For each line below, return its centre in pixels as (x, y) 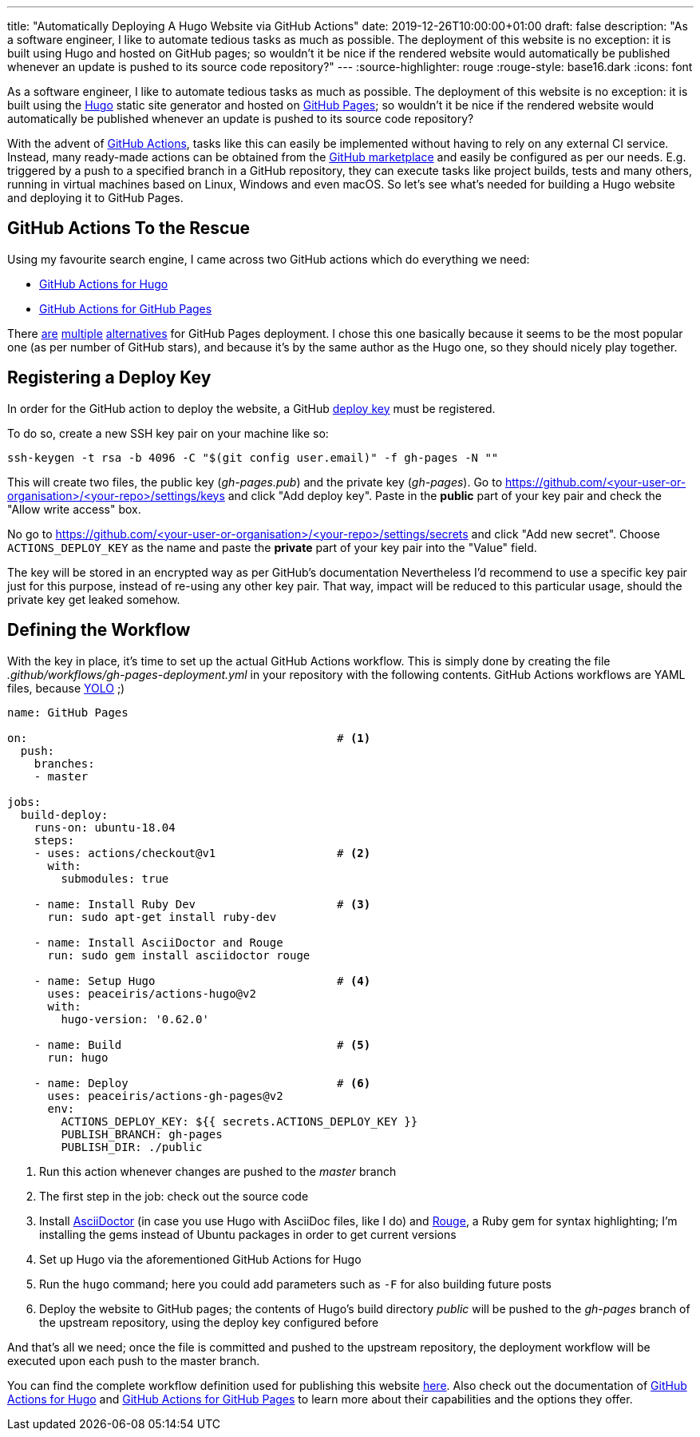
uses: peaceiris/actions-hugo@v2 (152, 993)
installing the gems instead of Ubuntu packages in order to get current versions (248, 1234)
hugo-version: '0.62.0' (135, 1019)
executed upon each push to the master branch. (134, 1360)
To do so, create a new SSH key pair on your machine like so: (168, 433)
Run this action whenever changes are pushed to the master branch (218, 1171)
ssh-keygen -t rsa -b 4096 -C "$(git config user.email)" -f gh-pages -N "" (253, 457)
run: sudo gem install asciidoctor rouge (179, 955)
